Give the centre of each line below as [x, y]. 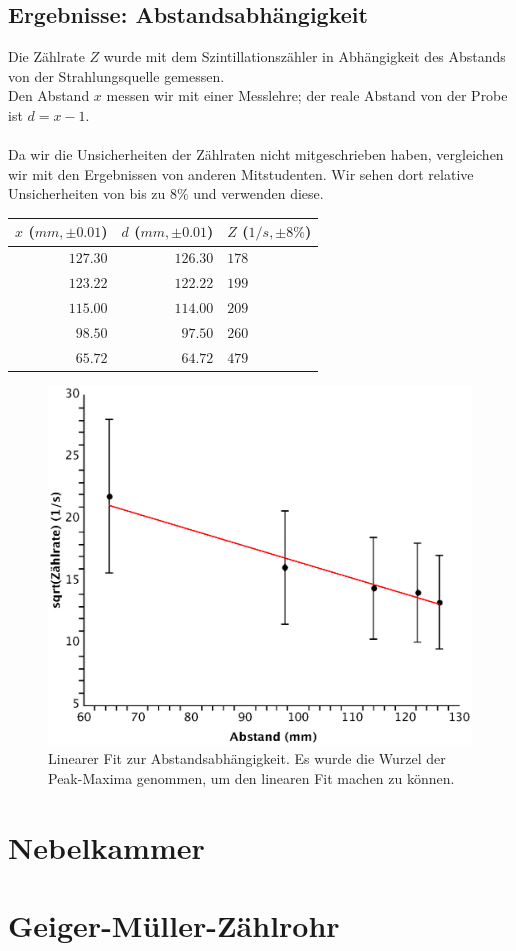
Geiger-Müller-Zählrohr [174, 925]
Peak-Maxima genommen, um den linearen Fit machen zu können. [251, 777]
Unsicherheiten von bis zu [87, 193]
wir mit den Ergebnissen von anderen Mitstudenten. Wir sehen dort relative [241, 173]
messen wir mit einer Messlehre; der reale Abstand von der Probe [307, 95]
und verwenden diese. [258, 193]
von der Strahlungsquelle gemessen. [116, 75]
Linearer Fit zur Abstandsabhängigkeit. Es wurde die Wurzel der [247, 758]
